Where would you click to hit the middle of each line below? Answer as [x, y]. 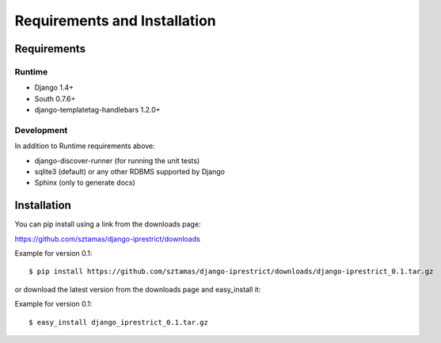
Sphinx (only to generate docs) [85, 183]
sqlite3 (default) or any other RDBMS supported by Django [130, 172]
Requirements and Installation [116, 21]
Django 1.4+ [54, 88]
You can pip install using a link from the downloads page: [108, 224]
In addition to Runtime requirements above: [85, 146]
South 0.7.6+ [55, 98]
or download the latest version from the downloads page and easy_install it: [138, 289]
